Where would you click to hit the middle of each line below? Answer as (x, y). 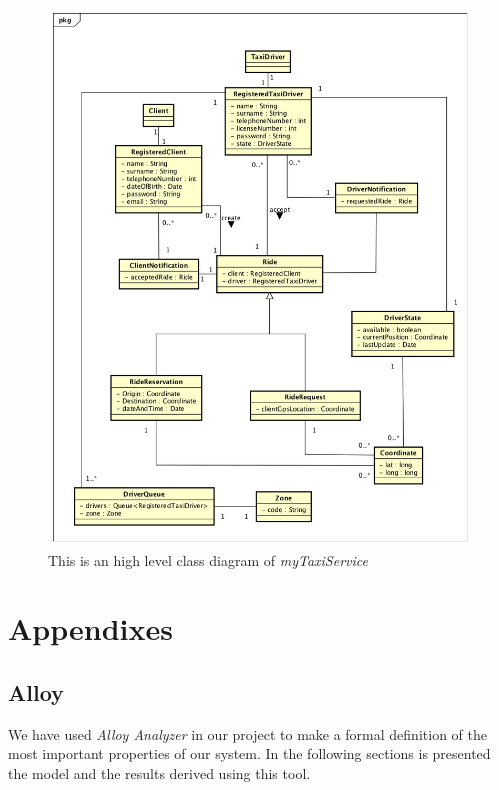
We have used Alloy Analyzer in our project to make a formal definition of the (247, 733)
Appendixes (90, 628)
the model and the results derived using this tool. (159, 772)
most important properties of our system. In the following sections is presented (249, 753)
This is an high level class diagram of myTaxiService (208, 559)
